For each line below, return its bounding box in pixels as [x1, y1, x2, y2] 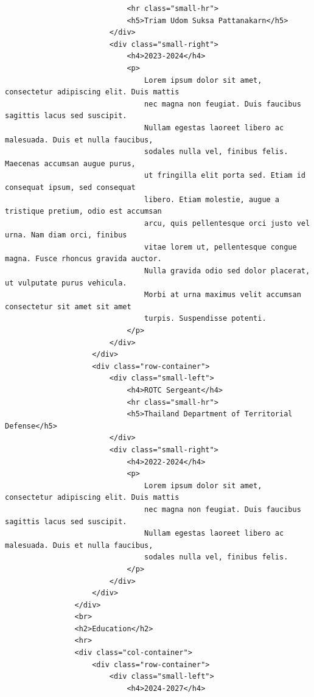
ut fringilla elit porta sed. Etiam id [144, 171, 305, 180]
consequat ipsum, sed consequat [5, 183, 136, 192]
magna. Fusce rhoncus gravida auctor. [5, 254, 162, 264]
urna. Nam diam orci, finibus [5, 231, 127, 240]
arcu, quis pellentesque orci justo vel [144, 219, 310, 228]
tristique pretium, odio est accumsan [5, 207, 162, 216]
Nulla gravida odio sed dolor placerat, [144, 267, 310, 276]
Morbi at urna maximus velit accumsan [144, 290, 301, 299]
